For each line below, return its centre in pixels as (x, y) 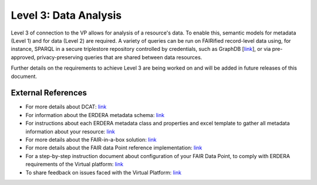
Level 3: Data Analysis (66, 15)
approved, (23, 57)
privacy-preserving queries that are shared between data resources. (119, 57)
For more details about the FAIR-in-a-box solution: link (91, 139)
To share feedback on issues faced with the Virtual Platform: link (104, 172)
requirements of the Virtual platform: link (74, 165)
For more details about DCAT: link (66, 107)
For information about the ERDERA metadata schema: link (95, 115)
